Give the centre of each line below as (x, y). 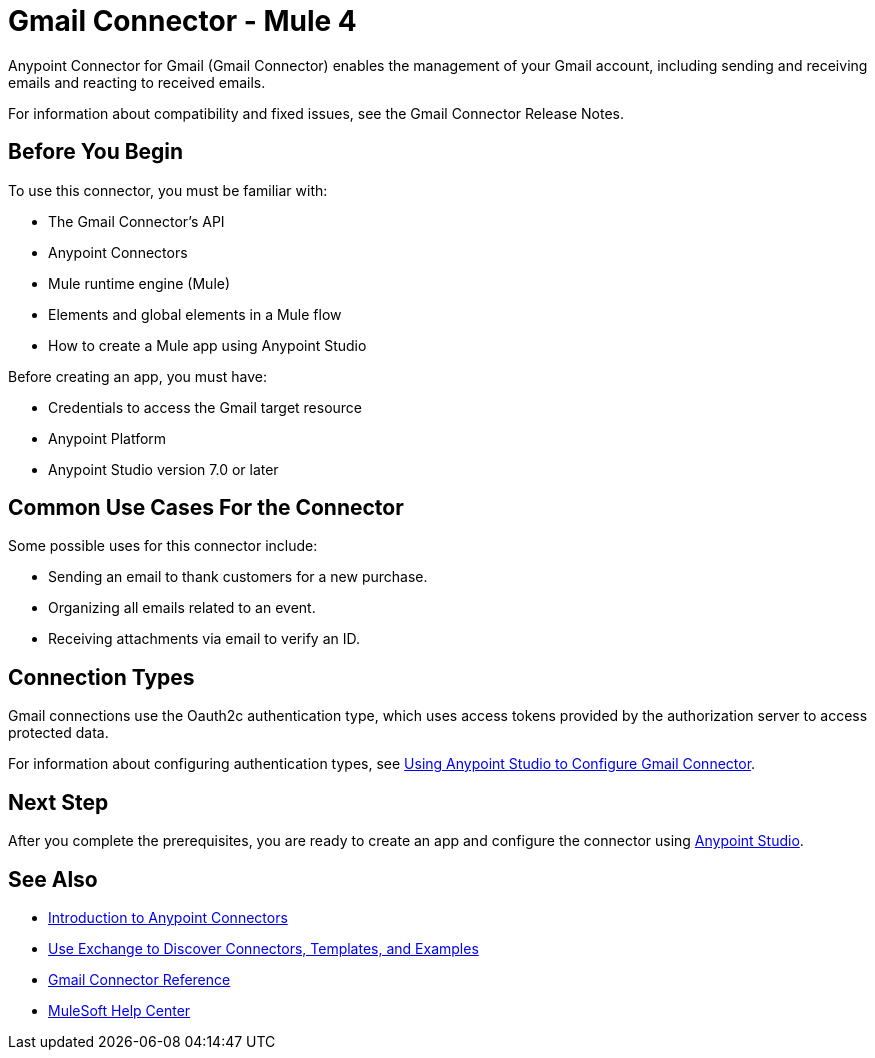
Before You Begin (96, 152)
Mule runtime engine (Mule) (139, 283)
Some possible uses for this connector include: (163, 546)
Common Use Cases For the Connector (206, 508)
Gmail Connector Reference (139, 979)
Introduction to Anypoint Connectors (168, 917)
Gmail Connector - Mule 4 (182, 21)
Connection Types (101, 677)
